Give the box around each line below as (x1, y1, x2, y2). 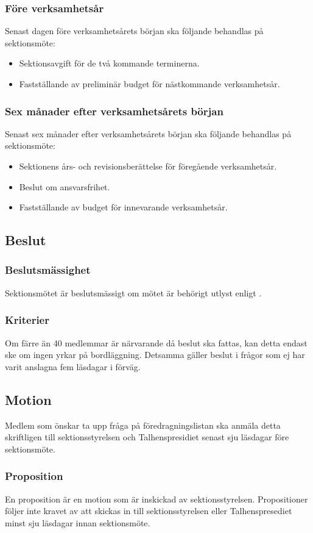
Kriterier (5, 312, 49, 327)
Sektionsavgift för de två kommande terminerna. (19, 57, 200, 70)
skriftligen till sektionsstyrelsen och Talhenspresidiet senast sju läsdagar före (5, 431, 289, 443)
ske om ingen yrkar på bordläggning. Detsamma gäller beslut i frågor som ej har (5, 348, 305, 361)
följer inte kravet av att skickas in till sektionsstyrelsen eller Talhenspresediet (5, 504, 292, 517)
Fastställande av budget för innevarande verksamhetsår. (19, 201, 228, 213)
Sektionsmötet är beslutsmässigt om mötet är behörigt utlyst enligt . (5, 286, 262, 299)
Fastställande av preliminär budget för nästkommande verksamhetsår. (19, 77, 280, 90)
